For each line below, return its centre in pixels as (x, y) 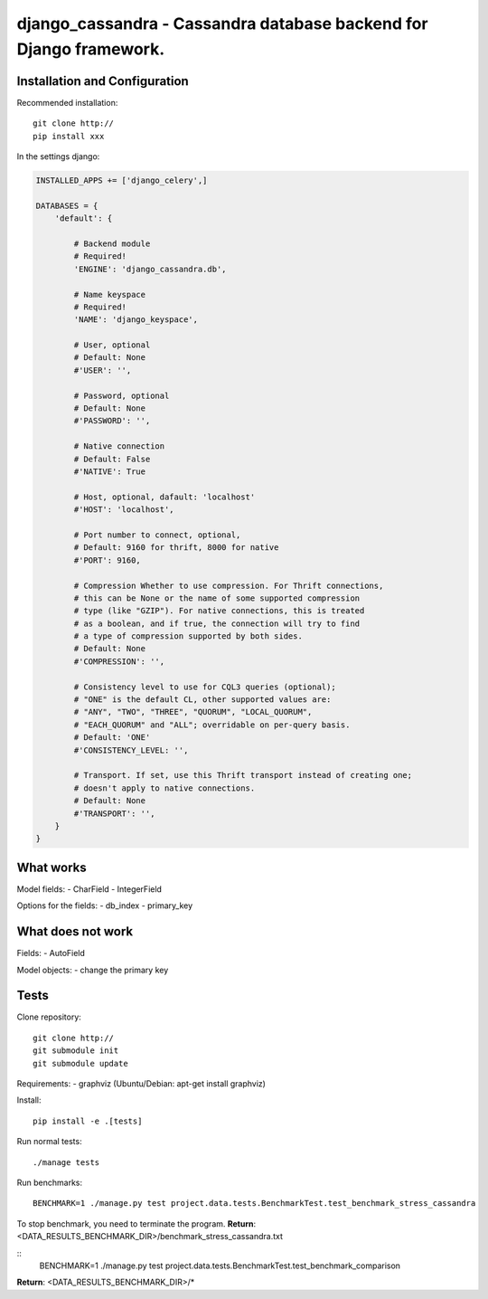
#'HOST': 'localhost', (124, 510)
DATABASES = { (67, 205)
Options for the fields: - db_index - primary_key (105, 906)
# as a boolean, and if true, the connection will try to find (217, 623)
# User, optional (112, 345)
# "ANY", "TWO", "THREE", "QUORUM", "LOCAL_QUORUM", (193, 712)
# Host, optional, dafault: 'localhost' (164, 497)
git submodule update (80, 1063)
